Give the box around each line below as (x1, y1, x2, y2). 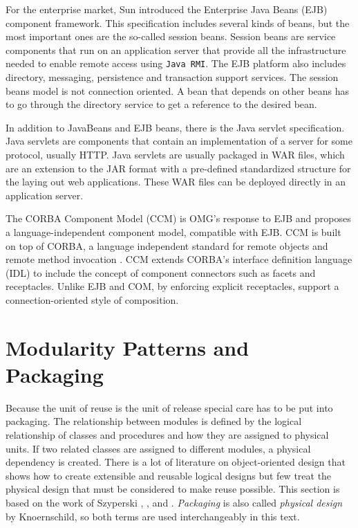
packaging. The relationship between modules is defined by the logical (6, 414, 302, 428)
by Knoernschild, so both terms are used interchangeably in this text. (6, 509, 300, 523)
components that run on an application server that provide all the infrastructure (6, 42, 346, 57)
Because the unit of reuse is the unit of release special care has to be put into (6, 400, 333, 415)
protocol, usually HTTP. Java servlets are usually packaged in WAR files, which (6, 147, 345, 161)
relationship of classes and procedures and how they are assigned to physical (6, 428, 329, 442)
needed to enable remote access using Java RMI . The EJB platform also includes (6, 56, 346, 71)
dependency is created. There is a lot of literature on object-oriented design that (6, 455, 346, 469)
